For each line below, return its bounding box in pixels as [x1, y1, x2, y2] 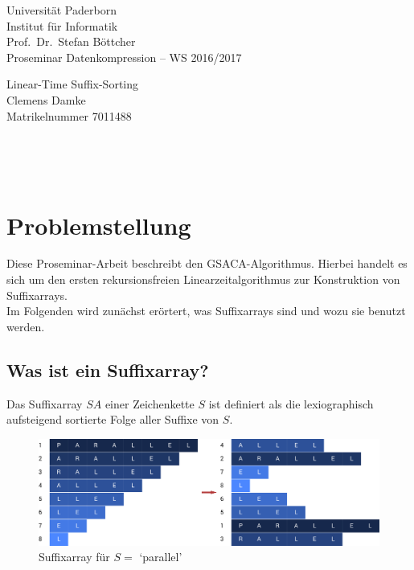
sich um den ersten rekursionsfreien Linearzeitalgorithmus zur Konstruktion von [6, 271, 400, 288]
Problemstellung [6, 208, 191, 241]
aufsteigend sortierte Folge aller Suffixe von [6, 411, 219, 428]
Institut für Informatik [6, 17, 118, 34]
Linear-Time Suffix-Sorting [6, 76, 139, 92]
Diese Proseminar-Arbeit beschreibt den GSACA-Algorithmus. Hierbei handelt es [6, 255, 408, 272]
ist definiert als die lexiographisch [208, 395, 374, 412]
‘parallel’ [139, 548, 182, 565]
